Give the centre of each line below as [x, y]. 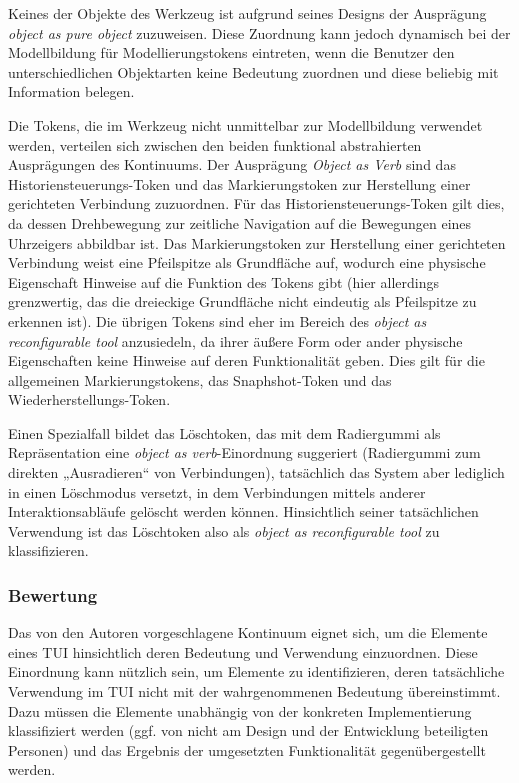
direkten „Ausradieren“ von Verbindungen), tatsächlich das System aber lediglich [256, 472]
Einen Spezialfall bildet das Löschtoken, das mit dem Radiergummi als [224, 432]
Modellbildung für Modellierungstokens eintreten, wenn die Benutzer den [231, 52]
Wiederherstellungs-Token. [89, 399]
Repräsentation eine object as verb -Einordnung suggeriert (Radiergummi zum [244, 452]
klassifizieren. [48, 550]
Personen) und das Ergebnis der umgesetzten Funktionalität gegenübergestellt [247, 749]
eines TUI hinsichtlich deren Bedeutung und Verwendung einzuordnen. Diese [243, 651]
